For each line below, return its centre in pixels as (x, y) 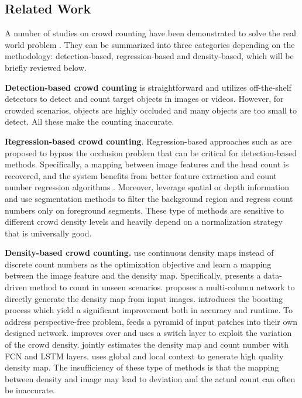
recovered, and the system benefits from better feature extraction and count (141, 175)
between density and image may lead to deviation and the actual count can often (150, 378)
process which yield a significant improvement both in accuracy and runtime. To (149, 310)
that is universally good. (48, 233)
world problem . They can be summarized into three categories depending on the (150, 44)
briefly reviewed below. (46, 67)
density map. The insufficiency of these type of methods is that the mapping (142, 367)
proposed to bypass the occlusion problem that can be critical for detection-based (151, 152)
